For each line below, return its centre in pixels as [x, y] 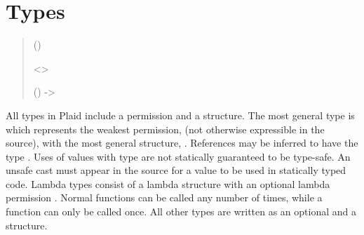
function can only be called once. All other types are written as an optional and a [181, 211]
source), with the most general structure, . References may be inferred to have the [182, 143]
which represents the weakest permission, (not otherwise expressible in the [165, 129]
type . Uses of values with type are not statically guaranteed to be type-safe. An [178, 156]
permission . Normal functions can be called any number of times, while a [164, 197]
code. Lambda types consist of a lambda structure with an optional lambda [168, 183]
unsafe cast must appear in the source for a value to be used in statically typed [176, 170]
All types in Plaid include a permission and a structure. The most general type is [180, 115]
